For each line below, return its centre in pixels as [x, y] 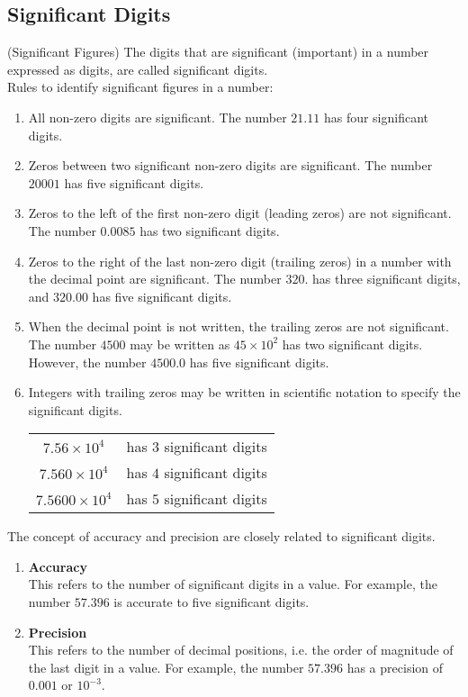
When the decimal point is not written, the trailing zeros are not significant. [238, 326]
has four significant [376, 117]
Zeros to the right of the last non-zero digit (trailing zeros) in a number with [240, 261]
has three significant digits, [386, 279]
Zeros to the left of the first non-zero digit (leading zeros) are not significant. [240, 213]
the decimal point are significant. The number [155, 279]
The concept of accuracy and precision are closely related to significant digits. [221, 536]
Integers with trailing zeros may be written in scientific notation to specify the [244, 392]
